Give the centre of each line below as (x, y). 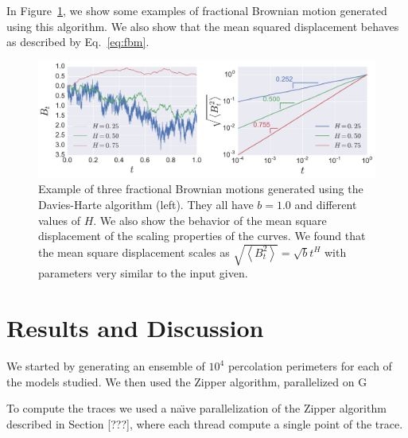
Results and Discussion (135, 328)
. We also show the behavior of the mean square (210, 220)
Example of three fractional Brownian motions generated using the (201, 189)
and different (326, 204)
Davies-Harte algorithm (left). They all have (146, 204)
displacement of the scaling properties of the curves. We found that (202, 236)
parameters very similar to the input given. (143, 273)
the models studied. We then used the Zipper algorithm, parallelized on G (187, 381)
